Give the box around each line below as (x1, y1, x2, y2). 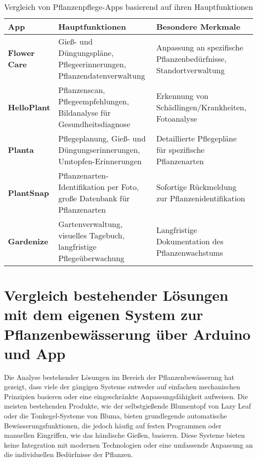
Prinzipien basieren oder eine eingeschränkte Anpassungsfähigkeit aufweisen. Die (4, 391, 248, 401)
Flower (8, 47, 35, 58)
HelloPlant (8, 101, 50, 113)
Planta (8, 144, 34, 155)
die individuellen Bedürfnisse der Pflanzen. (4, 449, 133, 460)
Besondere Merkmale (156, 21, 241, 32)
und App (4, 343, 66, 363)
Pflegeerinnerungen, (58, 58, 127, 70)
